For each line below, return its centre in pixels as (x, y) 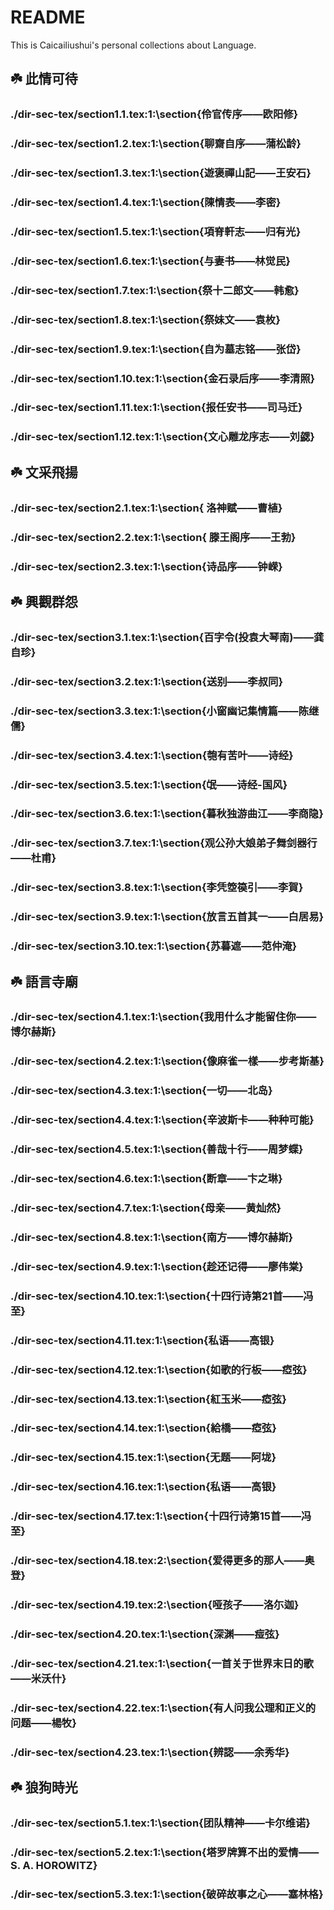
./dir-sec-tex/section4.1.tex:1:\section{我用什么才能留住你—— (163, 1017)
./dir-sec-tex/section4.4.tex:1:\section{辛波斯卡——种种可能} (162, 1120)
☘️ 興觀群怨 (44, 601)
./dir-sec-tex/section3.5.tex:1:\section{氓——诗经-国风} (149, 784)
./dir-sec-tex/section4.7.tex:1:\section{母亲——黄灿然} (146, 1208)
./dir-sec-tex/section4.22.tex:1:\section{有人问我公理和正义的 (163, 1708)
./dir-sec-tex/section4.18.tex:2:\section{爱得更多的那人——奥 (162, 1561)
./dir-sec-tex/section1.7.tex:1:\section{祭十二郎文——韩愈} (155, 290)
